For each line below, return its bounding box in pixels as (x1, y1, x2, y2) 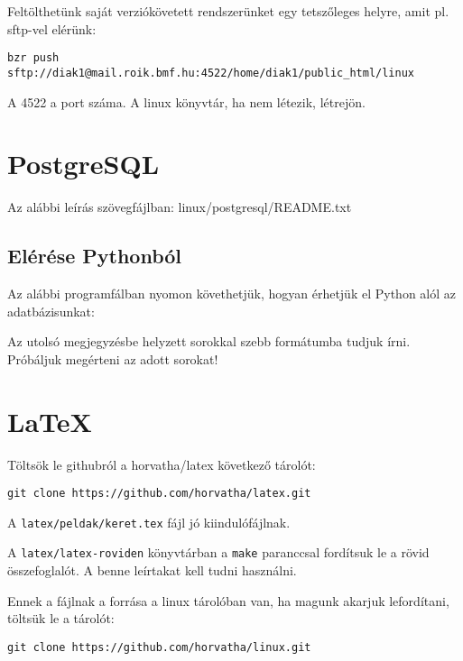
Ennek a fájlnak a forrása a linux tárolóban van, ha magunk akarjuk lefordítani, (7, 591, 449, 610)
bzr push (7, 51, 60, 65)
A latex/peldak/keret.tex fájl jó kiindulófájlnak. (7, 512, 291, 531)
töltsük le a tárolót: (7, 609, 115, 628)
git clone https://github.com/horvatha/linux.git (7, 640, 311, 654)
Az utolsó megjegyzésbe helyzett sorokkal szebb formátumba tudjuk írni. (7, 332, 411, 351)
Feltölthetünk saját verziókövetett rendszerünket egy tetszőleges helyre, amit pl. (7, 2, 449, 20)
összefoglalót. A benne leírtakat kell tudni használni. (7, 561, 297, 580)
